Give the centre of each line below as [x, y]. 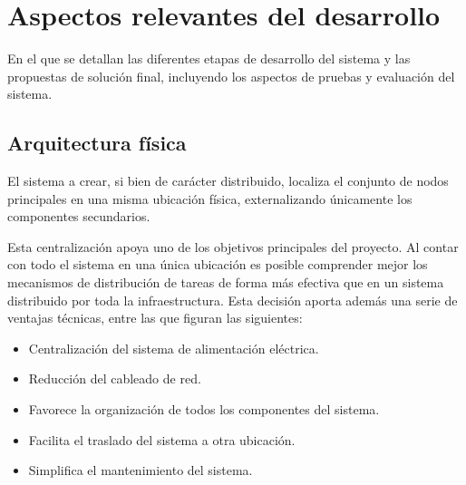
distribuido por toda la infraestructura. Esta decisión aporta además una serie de [233, 300]
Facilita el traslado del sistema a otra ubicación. [162, 439]
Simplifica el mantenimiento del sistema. [141, 470]
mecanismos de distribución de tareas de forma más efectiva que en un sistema [226, 282]
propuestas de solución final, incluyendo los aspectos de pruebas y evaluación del [231, 76]
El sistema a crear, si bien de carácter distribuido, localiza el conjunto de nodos [228, 181]
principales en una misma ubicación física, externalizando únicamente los [210, 198]
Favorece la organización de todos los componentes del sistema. [204, 409]
